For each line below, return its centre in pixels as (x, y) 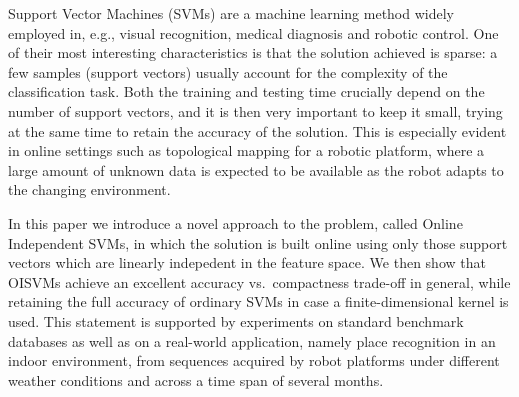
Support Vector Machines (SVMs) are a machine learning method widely (231, 13)
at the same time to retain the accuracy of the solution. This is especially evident (257, 130)
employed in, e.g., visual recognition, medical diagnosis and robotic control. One (253, 32)
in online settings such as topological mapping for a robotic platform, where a (246, 150)
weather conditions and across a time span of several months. (196, 379)
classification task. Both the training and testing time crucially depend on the (246, 91)
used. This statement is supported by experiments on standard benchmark (236, 320)
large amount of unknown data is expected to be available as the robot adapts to (256, 169)
